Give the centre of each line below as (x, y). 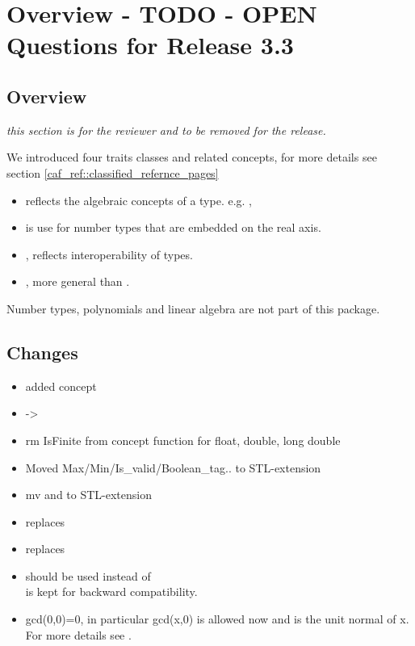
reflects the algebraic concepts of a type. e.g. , (138, 200)
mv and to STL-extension (89, 495)
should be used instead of (88, 575)
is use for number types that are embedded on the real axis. (173, 227)
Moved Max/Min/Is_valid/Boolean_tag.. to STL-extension (173, 467)
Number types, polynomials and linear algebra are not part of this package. (193, 308)
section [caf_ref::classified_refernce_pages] (113, 172)
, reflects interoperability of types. (109, 254)
